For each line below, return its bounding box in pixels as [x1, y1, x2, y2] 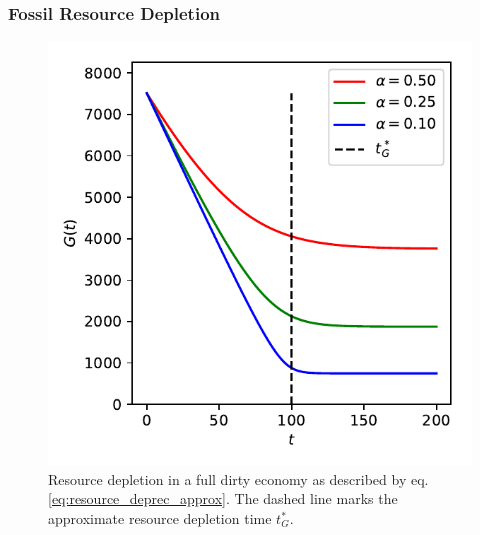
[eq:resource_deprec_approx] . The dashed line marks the [48, 488, 398, 509]
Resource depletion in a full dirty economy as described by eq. [48, 468, 429, 489]
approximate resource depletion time [48, 508, 272, 528]
